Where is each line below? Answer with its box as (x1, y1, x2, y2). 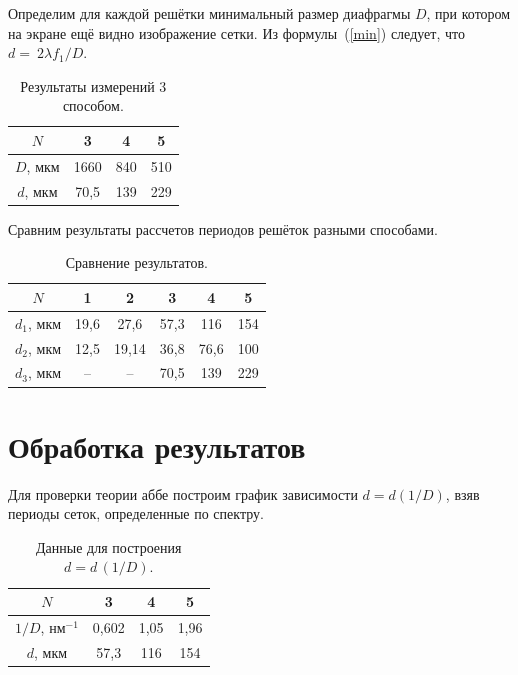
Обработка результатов (8, 425, 306, 466)
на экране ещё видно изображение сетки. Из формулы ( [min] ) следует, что (8, 22, 465, 43)
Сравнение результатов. (65, 252, 208, 273)
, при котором (426, 3, 511, 23)
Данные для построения (36, 536, 182, 557)
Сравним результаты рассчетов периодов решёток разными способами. (8, 218, 438, 239)
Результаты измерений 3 (20, 75, 167, 96)
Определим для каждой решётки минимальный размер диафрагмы (8, 3, 411, 23)
